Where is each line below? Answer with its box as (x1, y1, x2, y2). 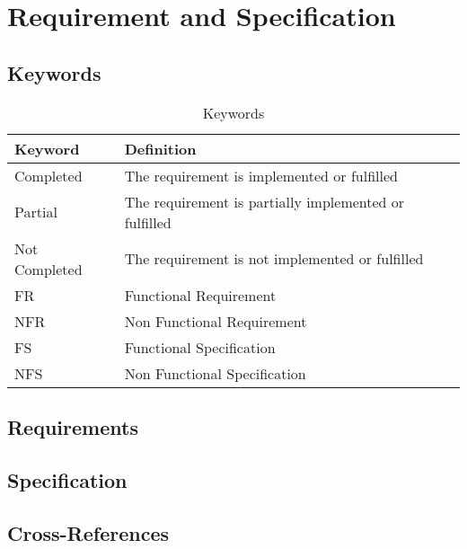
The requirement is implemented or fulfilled (124, 164, 398, 186)
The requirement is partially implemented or (124, 190, 405, 212)
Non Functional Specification (124, 362, 306, 384)
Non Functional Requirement (124, 310, 307, 332)
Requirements (7, 412, 138, 440)
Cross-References (7, 518, 169, 546)
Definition (124, 137, 197, 159)
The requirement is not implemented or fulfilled (124, 248, 424, 270)
